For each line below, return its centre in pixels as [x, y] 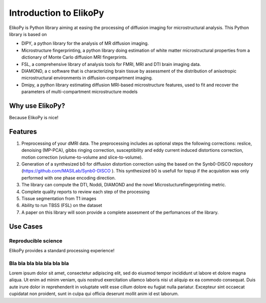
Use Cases [26, 226]
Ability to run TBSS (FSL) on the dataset [62, 205]
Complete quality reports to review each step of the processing [85, 192]
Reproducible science [36, 240]
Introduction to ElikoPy [57, 13]
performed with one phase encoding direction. [68, 178]
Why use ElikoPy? [37, 106]
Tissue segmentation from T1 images [59, 199]
